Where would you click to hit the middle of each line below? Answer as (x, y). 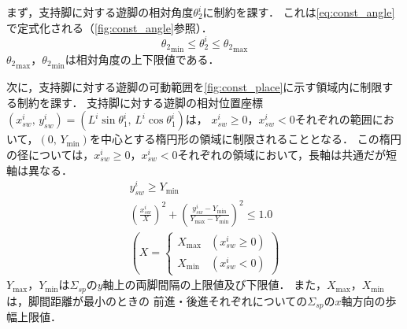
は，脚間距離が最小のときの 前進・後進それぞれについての (157, 300)
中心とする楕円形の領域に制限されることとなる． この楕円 (251, 139)
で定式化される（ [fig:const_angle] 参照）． (109, 27)
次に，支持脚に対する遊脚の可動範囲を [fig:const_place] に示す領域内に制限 (194, 87)
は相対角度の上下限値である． (142, 59)
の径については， (50, 154)
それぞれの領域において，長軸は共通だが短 (287, 154)
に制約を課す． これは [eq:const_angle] (299, 12)
